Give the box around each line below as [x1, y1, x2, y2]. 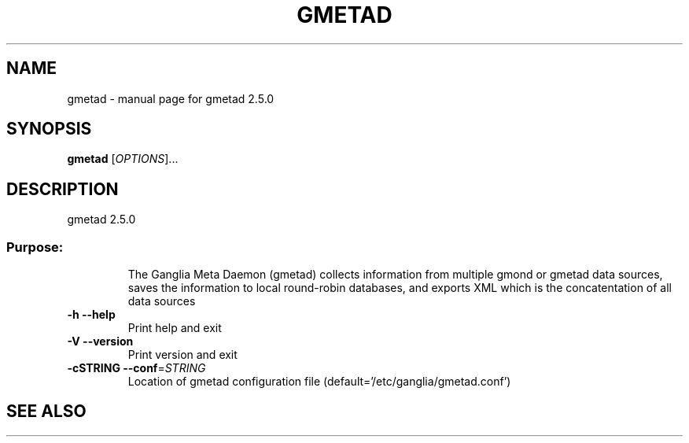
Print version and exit [127, 348, 238, 362]
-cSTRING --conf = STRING [67, 361, 206, 375]
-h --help [67, 308, 116, 322]
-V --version [67, 334, 134, 349]
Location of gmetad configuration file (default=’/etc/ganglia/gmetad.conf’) [127, 375, 511, 389]
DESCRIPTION [6, 179, 119, 199]
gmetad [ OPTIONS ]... [67, 152, 179, 166]
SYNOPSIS [6, 119, 92, 139]
